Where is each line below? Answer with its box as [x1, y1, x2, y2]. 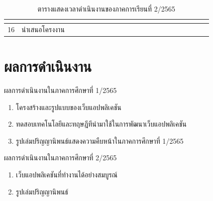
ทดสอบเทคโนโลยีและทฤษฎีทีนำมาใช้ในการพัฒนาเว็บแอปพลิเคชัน [16, 119, 187, 129]
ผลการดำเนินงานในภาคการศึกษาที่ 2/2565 [4, 152, 117, 163]
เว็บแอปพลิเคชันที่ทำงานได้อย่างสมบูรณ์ [16, 169, 118, 180]
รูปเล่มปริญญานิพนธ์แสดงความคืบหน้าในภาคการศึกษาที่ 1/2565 [16, 135, 184, 146]
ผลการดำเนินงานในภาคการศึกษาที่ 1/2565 [4, 85, 117, 95]
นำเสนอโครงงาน [22, 24, 65, 34]
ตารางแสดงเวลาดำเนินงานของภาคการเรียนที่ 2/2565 [37, 4, 175, 14]
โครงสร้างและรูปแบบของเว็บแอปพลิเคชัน [16, 102, 122, 112]
